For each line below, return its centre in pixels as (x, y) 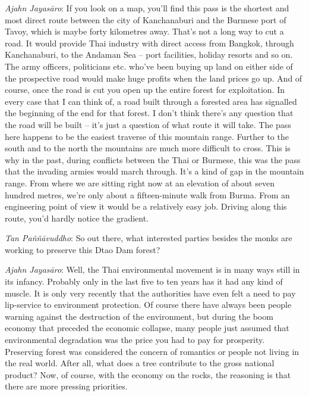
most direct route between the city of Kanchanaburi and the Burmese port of (146, 19)
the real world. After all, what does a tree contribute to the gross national (140, 363)
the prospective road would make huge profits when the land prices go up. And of (154, 78)
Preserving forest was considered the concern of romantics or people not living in (152, 351)
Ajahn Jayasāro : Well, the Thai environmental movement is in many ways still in (152, 269)
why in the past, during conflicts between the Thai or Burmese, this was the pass (153, 159)
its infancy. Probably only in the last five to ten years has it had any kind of (144, 281)
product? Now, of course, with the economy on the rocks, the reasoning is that (148, 374)
